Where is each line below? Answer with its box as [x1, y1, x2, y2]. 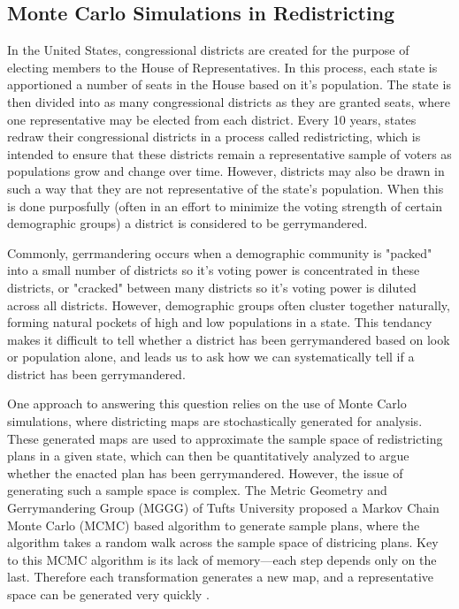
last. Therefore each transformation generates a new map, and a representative [7, 567, 433, 586]
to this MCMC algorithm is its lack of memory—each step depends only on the [7, 550, 437, 568]
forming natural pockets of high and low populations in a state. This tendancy [7, 313, 432, 331]
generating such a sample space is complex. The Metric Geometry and [7, 481, 387, 499]
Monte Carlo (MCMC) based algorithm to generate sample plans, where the [7, 515, 420, 534]
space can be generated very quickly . [7, 585, 210, 604]
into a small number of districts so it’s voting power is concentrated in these [7, 261, 420, 279]
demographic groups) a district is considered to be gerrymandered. [7, 214, 368, 232]
